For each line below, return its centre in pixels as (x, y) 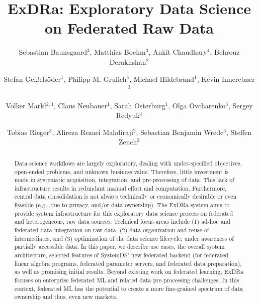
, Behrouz (225, 52)
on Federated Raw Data (129, 28)
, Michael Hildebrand (162, 79)
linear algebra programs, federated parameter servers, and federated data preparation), (128, 263)
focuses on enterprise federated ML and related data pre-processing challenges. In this (127, 280)
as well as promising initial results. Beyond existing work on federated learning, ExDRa (129, 272)
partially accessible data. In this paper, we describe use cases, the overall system (119, 247)
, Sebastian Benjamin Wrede (180, 132)
